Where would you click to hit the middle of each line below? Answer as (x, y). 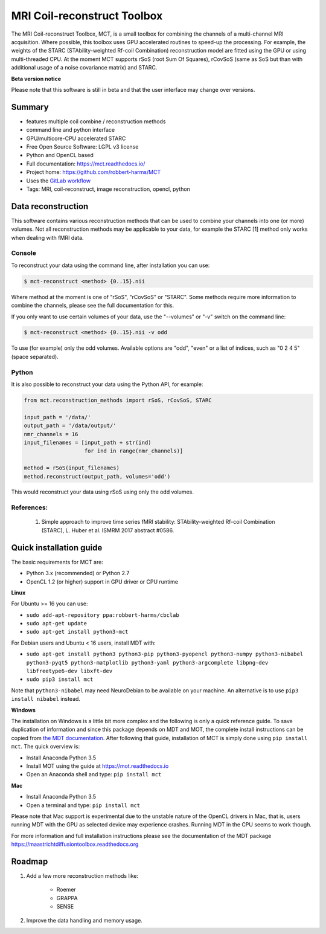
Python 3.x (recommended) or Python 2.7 (78, 573)
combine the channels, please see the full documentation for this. (93, 306)
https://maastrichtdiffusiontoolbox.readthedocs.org (75, 844)
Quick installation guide (57, 548)
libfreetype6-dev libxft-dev (69, 671)
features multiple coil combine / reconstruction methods (96, 121)
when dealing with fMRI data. (47, 237)
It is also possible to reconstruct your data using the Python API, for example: (107, 384)
